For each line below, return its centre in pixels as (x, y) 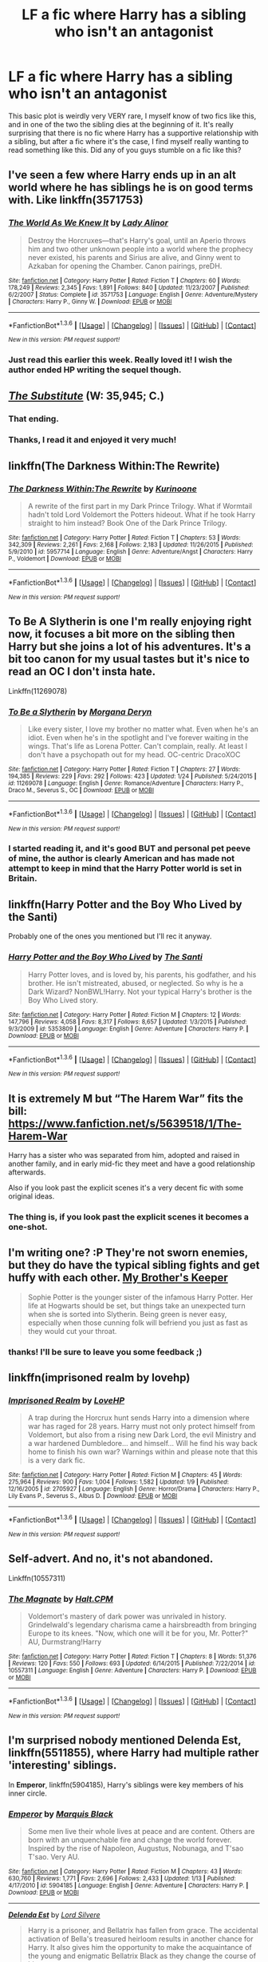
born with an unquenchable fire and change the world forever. (130, 1840)
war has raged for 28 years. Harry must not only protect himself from (141, 1427)
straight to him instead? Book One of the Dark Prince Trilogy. (127, 523)
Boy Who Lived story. (63, 1000)
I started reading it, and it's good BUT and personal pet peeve (130, 848)
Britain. (23, 879)
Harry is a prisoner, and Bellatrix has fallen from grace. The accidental (143, 1930)
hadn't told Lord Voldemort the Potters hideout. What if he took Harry (142, 515)
